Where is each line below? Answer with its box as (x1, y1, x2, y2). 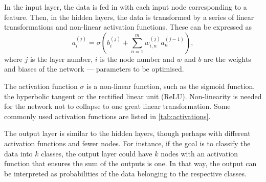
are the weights (204, 53, 251, 64)
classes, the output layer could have (41, 148, 152, 158)
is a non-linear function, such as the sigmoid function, (86, 80, 255, 91)
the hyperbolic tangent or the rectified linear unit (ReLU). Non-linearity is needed (4, 90, 262, 101)
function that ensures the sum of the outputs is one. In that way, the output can (4, 158, 257, 169)
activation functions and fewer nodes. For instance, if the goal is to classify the (4, 138, 251, 148)
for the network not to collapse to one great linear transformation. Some (4, 101, 231, 111)
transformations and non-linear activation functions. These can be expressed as (4, 21, 252, 32)
